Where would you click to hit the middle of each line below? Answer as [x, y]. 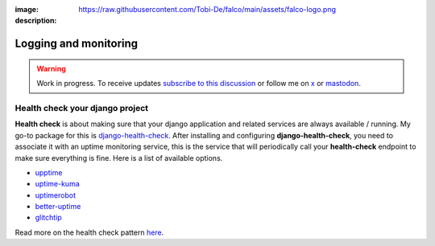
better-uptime [58, 207]
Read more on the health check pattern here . [89, 232]
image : [27, 9]
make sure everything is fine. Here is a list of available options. [119, 158]
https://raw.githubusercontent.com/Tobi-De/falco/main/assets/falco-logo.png [207, 9]
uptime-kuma [57, 184]
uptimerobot [56, 195]
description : [36, 21]
